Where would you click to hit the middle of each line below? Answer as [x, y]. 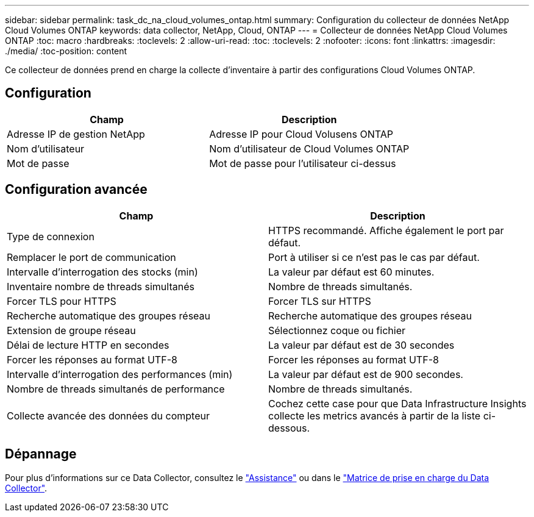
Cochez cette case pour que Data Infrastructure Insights [397, 403]
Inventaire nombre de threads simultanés [101, 286]
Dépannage [41, 454]
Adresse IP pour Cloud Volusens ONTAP [301, 134]
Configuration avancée [76, 190]
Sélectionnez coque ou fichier [337, 330]
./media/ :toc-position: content [66, 51]
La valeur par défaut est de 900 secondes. [366, 374]
